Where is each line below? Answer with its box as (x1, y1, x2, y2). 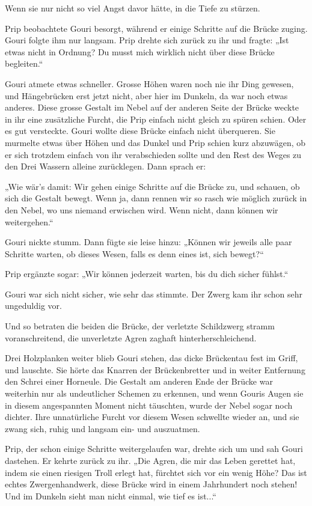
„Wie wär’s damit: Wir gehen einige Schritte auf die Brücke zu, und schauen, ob (5, 180, 300, 192)
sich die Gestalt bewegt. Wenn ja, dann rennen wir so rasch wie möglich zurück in (5, 192, 307, 204)
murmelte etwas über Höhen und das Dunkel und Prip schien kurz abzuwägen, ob (5, 136, 306, 148)
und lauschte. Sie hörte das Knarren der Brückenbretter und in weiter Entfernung (5, 363, 305, 376)
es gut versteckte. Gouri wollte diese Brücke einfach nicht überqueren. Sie (5, 124, 275, 137)
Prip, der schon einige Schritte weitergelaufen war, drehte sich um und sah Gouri (5, 442, 303, 455)
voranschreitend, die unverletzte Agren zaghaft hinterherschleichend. (5, 331, 257, 344)
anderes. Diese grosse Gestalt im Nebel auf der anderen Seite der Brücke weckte (5, 101, 299, 114)
